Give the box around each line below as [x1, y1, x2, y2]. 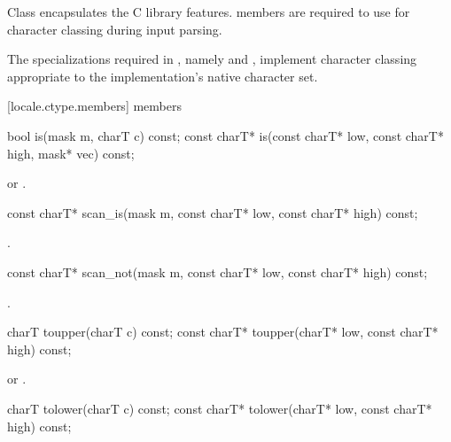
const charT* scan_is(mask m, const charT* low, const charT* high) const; [7, 203, 418, 221]
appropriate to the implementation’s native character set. [7, 66, 318, 85]
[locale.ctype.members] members [7, 97, 182, 115]
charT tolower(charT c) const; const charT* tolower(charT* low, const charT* [7, 399, 432, 417]
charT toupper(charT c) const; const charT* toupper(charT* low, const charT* [7, 322, 439, 341]
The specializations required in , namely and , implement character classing [7, 50, 417, 68]
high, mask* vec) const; [7, 143, 135, 162]
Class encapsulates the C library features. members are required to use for [7, 3, 410, 20]
